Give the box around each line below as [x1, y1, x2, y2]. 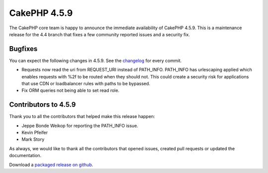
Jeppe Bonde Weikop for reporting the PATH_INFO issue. [21, 122, 138, 128]
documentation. [9, 153, 42, 159]
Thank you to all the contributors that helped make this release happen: [9, 114, 155, 119]
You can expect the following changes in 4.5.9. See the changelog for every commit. [9, 58, 182, 63]
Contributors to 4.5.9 [9, 101, 76, 109]
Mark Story [21, 136, 45, 142]
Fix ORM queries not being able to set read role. [21, 87, 120, 94]
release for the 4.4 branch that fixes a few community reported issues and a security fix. [9, 31, 191, 37]
